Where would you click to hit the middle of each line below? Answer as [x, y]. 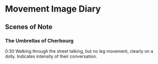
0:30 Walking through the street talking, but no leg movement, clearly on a [79, 51]
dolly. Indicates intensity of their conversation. [51, 56]
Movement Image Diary [53, 9]
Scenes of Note [29, 27]
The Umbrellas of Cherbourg [39, 41]
